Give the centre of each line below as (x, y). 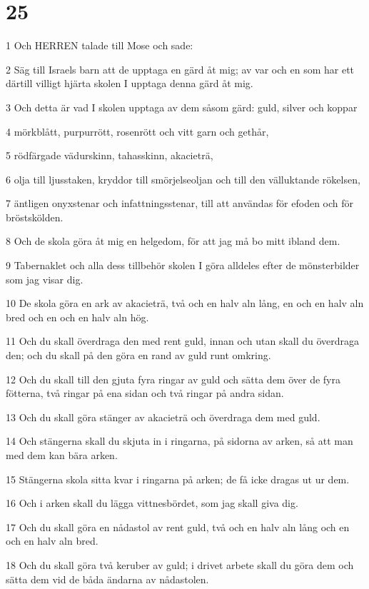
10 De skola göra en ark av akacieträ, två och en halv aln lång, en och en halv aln (185, 303)
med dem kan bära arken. (62, 455)
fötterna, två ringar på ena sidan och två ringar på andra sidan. (145, 393)
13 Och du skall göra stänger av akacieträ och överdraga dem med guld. (163, 417)
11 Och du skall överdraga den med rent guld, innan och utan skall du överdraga (183, 341)
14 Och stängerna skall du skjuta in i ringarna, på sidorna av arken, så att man (180, 441)
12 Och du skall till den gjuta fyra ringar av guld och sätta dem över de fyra (173, 379)
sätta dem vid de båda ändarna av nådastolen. (107, 579)
